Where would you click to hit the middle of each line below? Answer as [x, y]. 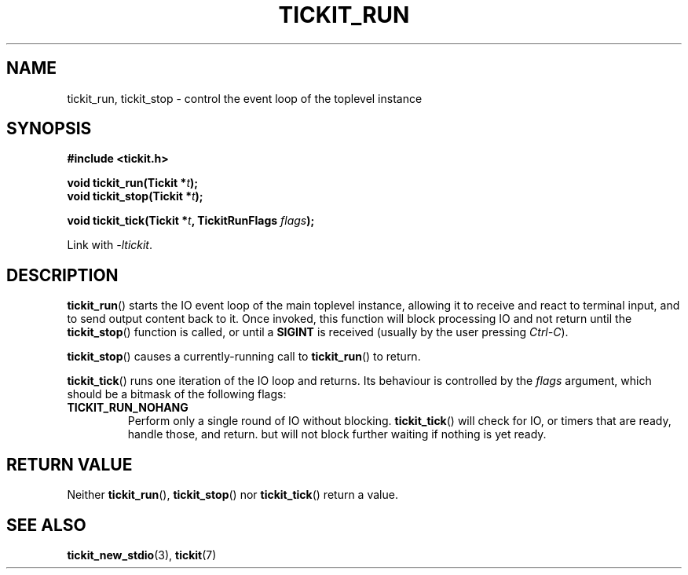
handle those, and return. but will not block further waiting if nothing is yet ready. [337, 434]
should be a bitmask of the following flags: [177, 394]
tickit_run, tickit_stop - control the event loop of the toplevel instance [245, 98]
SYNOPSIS [49, 129]
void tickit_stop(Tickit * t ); [135, 196]
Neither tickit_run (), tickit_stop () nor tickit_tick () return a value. [232, 495]
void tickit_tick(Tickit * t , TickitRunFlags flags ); [191, 221]
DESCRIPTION [62, 275]
